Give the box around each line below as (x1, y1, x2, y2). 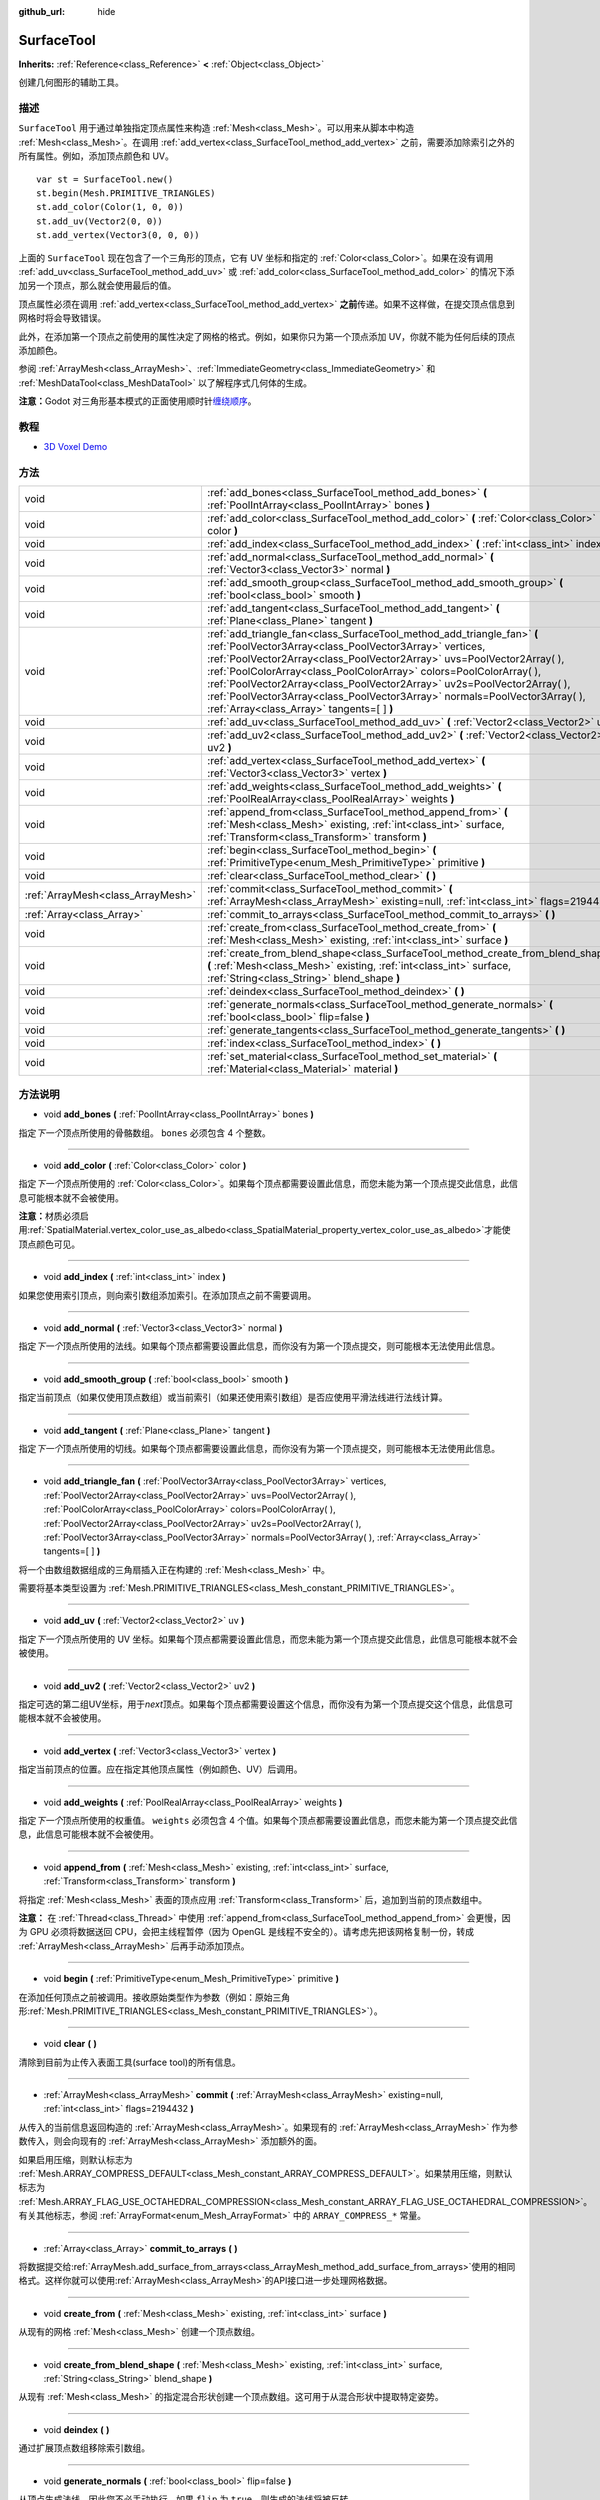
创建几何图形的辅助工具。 (18, 76, 124, 89)
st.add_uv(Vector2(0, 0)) (36, 215, 164, 227)
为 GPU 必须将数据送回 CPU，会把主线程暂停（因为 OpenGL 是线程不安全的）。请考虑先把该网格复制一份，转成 (18, 1926, 475, 1938)
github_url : (18, 6, 65, 17)
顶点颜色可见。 (18, 1238, 80, 1250)
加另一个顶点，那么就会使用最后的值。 (18, 280, 177, 292)
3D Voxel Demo (43, 441, 108, 453)
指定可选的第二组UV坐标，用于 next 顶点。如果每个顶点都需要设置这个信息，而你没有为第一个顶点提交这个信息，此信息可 (18, 1698, 514, 1710)
